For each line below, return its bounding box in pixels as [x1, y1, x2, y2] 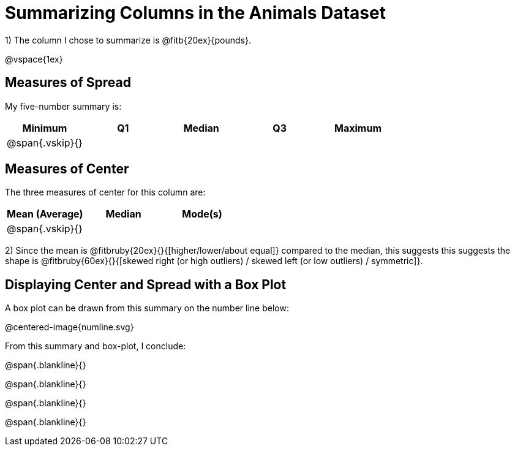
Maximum [334, 121, 382, 134]
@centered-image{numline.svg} [5, 322, 134, 333]
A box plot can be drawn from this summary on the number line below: [5, 303, 289, 314]
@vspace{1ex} [5, 53, 63, 64]
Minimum [22, 121, 67, 134]
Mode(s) [182, 208, 222, 221]
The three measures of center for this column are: [5, 187, 206, 198]
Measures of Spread [5, 75, 131, 91]
